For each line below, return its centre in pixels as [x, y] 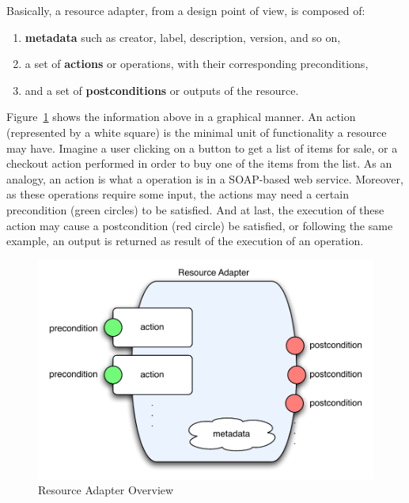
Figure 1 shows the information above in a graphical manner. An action [181, 117]
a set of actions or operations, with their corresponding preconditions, [197, 64]
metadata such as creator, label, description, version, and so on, [183, 37]
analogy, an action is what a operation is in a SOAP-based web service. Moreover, [205, 178]
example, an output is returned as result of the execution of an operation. [185, 241]
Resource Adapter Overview [106, 490]
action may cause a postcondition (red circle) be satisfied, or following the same [200, 225]
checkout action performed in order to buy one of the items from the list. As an [199, 163]
